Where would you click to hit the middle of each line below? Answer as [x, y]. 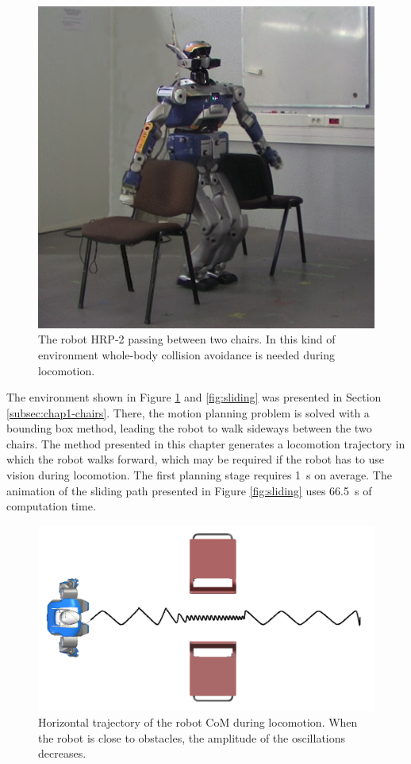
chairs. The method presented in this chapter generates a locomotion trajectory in [206, 443]
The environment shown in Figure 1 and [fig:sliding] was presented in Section [194, 397]
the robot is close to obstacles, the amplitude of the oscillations [192, 737]
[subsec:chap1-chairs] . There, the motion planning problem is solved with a [188, 412]
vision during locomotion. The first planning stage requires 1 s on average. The [199, 475]
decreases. [62, 753]
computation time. [51, 506]
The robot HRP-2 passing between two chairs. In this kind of [187, 339]
